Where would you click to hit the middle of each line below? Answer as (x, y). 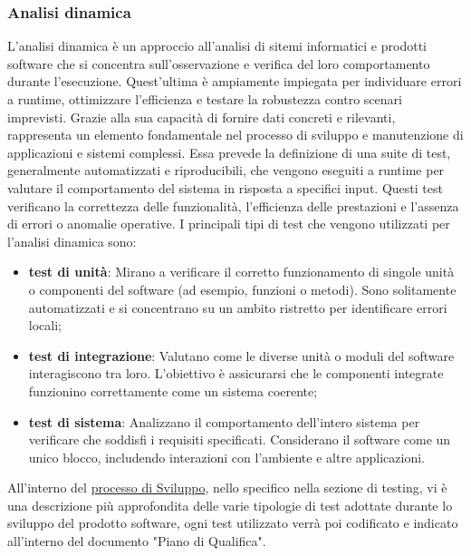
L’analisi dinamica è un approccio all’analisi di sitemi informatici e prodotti (217, 46)
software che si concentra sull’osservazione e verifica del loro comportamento (219, 63)
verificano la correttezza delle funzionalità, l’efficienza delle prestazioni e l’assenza (233, 205)
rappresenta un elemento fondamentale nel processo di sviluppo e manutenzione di (235, 135)
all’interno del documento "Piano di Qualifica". (137, 541)
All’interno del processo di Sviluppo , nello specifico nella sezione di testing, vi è (227, 488)
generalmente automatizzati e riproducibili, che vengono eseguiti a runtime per (226, 170)
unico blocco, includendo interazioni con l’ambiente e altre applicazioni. (227, 457)
